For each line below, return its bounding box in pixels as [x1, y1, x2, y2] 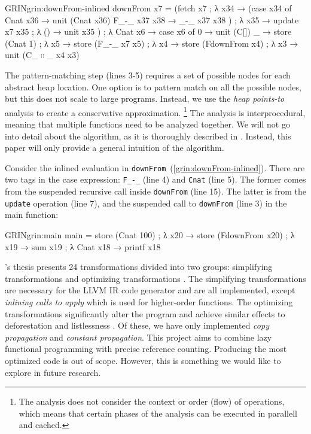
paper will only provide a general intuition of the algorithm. [5, 141, 224, 154]
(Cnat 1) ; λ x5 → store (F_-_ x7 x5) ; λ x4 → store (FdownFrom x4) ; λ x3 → [5, 37, 298, 49]
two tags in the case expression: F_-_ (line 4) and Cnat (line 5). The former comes [5, 173, 306, 186]
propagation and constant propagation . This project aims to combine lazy [5, 330, 272, 343]
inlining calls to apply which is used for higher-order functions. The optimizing [5, 295, 293, 308]
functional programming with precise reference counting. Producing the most [5, 342, 287, 355]
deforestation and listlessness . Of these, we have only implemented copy [5, 319, 269, 332]
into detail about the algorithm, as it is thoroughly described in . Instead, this [5, 129, 291, 142]
